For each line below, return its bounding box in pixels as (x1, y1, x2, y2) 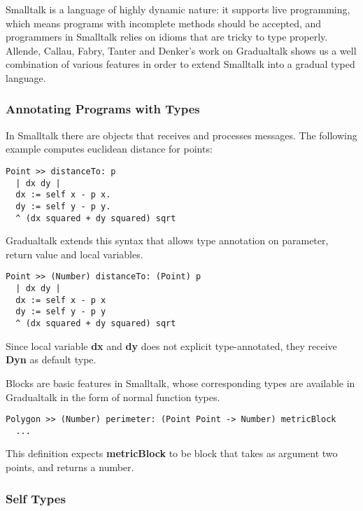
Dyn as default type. (6, 352, 97, 367)
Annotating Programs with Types (6, 100, 200, 118)
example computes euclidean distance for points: (6, 141, 213, 156)
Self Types (6, 489, 66, 507)
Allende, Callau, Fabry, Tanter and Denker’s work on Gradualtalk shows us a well (6, 43, 357, 57)
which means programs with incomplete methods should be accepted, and (6, 15, 322, 30)
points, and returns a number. (6, 460, 134, 474)
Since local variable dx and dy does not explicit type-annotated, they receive (6, 338, 337, 353)
